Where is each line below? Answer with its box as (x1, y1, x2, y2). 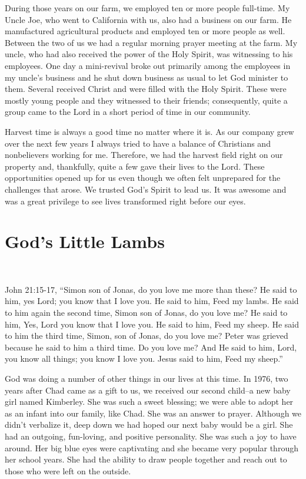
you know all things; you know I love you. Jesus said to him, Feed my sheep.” (5, 352, 283, 365)
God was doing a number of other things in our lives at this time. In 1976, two (5, 372, 288, 384)
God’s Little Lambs (5, 229, 165, 253)
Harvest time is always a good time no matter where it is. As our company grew (5, 125, 294, 137)
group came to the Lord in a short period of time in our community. (5, 105, 251, 118)
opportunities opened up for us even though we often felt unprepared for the (5, 171, 281, 184)
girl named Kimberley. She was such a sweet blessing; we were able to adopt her (5, 395, 294, 408)
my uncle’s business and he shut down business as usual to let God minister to (5, 71, 288, 83)
